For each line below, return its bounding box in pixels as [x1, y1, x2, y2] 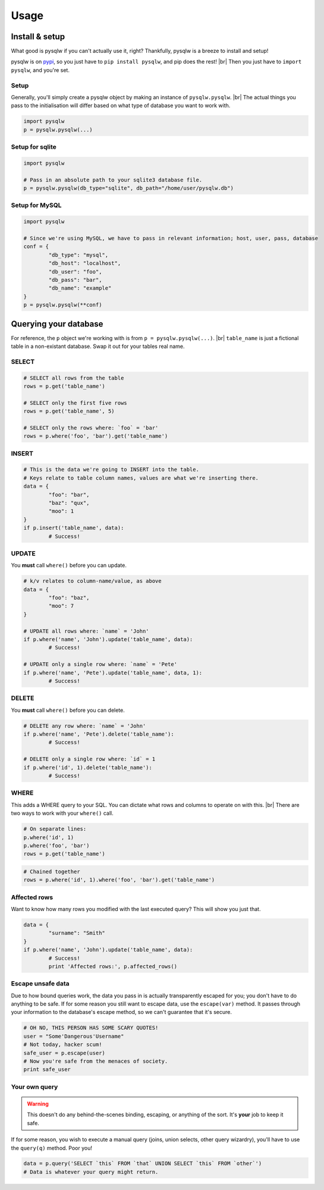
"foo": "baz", [48, 595, 90, 601]
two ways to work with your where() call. [11, 809, 114, 817]
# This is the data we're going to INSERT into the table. [23, 466, 199, 473]
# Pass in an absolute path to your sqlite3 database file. [23, 176, 203, 183]
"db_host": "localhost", [48, 260, 121, 267]
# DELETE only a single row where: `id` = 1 [23, 756, 156, 762]
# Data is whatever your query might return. [23, 1169, 159, 1175]
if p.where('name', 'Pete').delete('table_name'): [23, 731, 175, 737]
